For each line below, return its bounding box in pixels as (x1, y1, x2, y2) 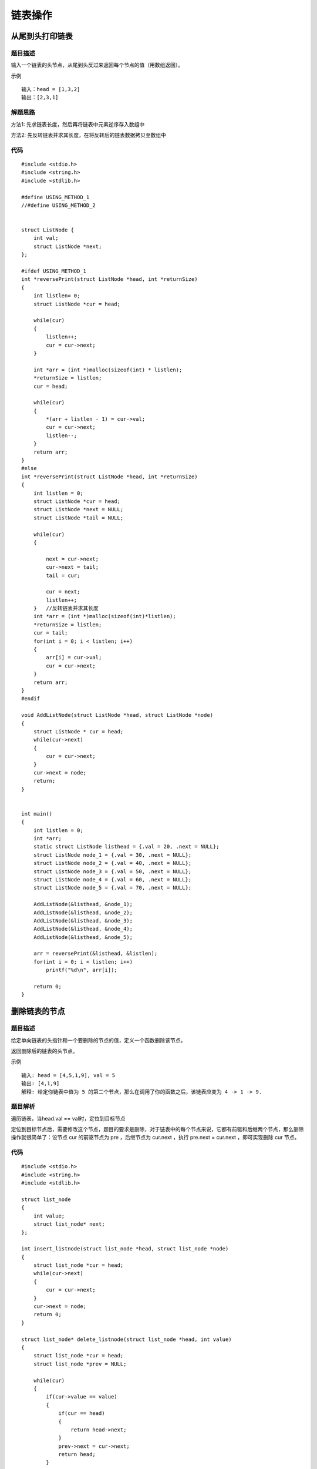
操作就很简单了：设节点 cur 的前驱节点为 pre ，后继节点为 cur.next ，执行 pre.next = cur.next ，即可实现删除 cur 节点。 (11, 1134, 300, 1141)
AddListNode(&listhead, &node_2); (33, 909, 133, 916)
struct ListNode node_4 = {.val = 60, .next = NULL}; (33, 876, 192, 883)
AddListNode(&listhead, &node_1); (33, 901, 133, 908)
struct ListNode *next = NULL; (33, 506, 124, 513)
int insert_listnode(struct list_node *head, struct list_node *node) (21, 1246, 229, 1252)
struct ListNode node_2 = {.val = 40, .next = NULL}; (33, 860, 192, 867)
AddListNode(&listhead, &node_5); (33, 934, 133, 940)
